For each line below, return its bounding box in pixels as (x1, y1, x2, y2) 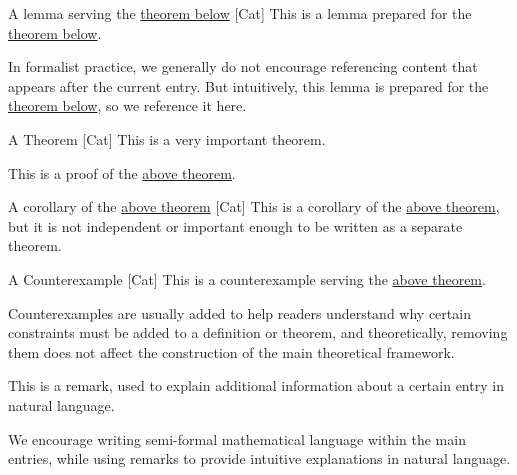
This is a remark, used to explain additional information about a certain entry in (8, 375, 504, 396)
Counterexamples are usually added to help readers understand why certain (8, 302, 471, 323)
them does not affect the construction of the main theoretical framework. (8, 341, 455, 362)
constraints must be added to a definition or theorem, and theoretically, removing (8, 322, 508, 343)
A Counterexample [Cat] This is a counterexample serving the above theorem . (8, 268, 486, 289)
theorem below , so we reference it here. (8, 95, 247, 116)
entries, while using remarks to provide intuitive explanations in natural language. (8, 448, 511, 469)
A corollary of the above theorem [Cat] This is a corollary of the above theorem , (8, 196, 500, 217)
